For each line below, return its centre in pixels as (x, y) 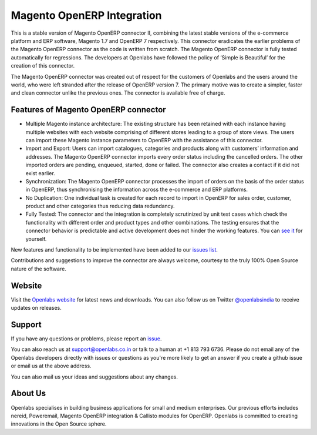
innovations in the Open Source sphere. (59, 424)
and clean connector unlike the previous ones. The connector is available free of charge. (118, 93)
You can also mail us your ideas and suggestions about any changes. (95, 377)
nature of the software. (39, 269)
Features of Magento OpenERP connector (89, 110)
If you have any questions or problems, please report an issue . (86, 339)
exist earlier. (40, 173)
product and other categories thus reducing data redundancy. (100, 206)
